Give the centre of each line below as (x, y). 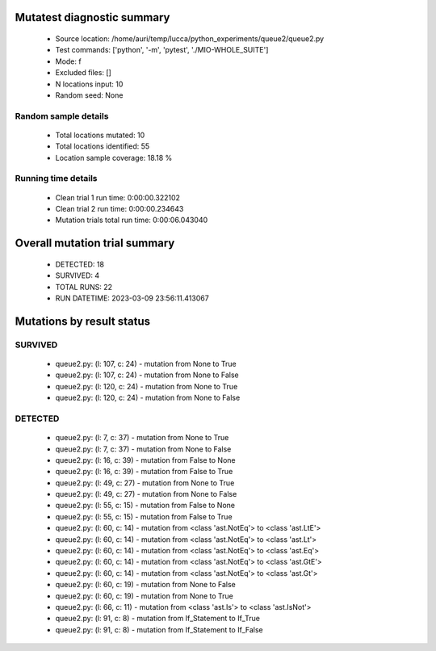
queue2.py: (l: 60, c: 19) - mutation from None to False (145, 585)
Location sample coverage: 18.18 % (114, 157)
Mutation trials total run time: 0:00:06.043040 (132, 220)
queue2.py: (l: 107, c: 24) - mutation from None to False (147, 375)
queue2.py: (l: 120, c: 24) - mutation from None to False (148, 398)
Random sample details (62, 115)
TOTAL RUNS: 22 (84, 287)
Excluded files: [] (84, 73)
